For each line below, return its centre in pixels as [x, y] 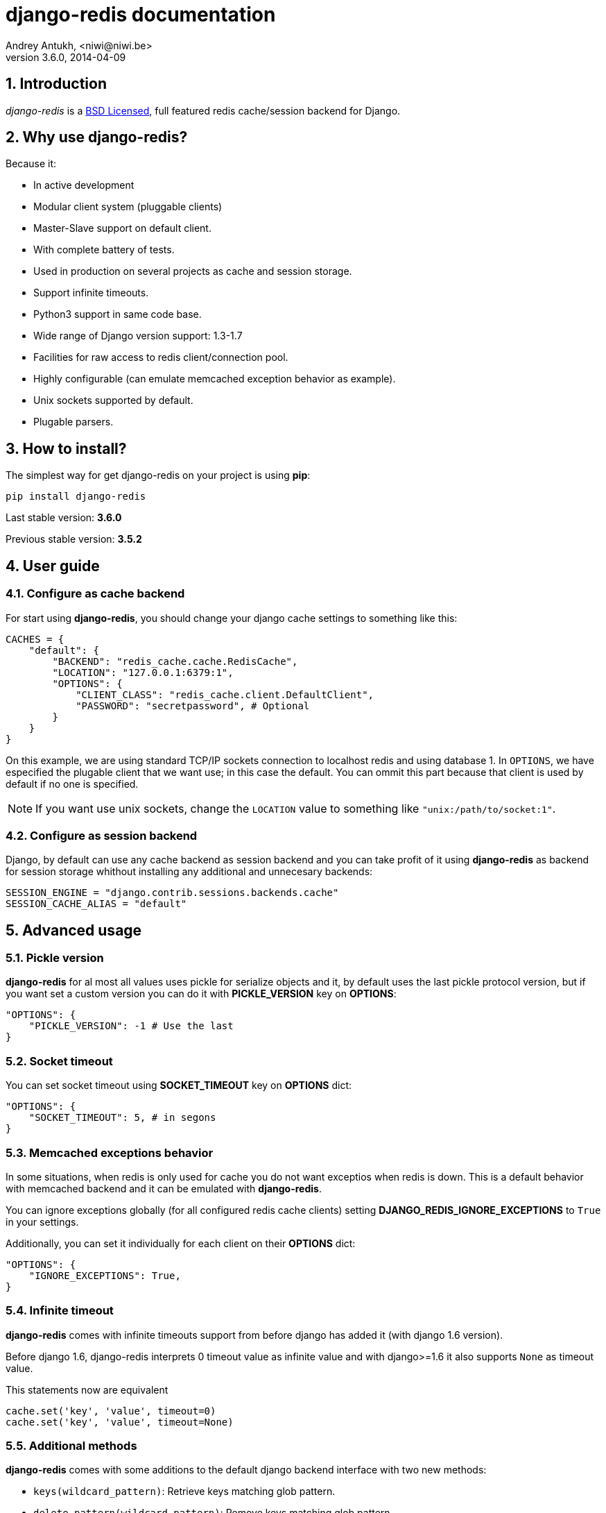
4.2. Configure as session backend [102, 835]
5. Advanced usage [74, 930]
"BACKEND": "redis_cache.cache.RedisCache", [175, 661]
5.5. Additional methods [71, 1446]
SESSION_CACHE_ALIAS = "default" [96, 904]
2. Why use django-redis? [97, 137]
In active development [84, 185]
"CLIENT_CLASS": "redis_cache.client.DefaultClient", [225, 694]
